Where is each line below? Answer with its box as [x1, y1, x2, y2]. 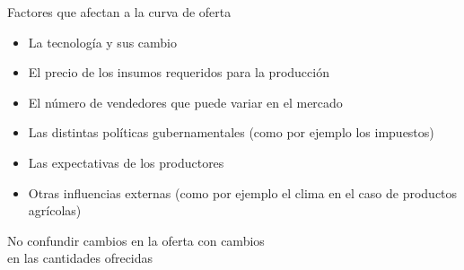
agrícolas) [28, 201, 82, 220]
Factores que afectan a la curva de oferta [7, 3, 232, 21]
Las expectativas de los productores [28, 152, 224, 171]
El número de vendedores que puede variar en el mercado [28, 92, 343, 111]
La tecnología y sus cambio [28, 32, 178, 51]
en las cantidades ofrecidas [7, 248, 153, 267]
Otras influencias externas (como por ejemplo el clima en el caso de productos [28, 183, 458, 202]
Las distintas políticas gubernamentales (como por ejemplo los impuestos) [28, 123, 434, 142]
